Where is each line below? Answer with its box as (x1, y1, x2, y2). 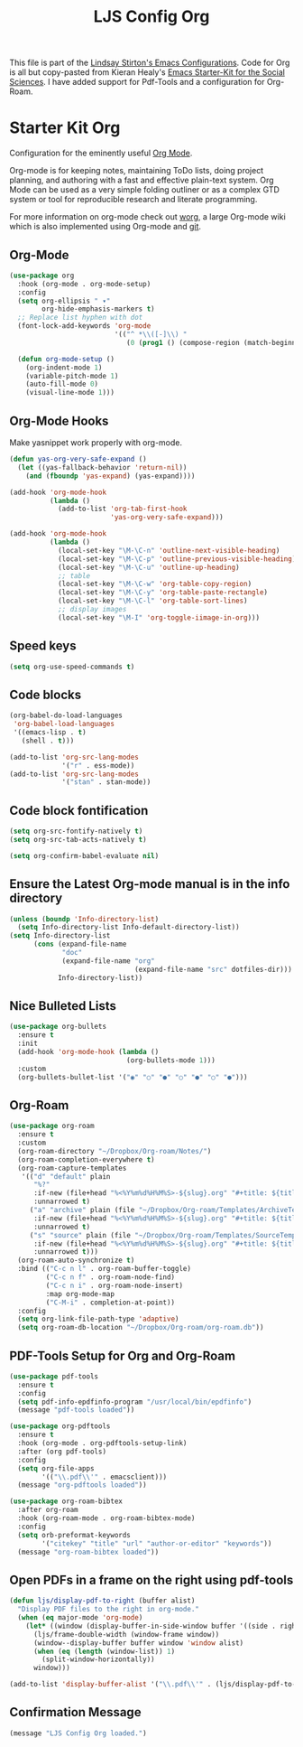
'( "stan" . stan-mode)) (61, 778, 151, 787)
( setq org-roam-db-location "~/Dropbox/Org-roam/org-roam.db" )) (17, 1323, 264, 1332)
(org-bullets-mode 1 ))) (125, 1055, 216, 1065)
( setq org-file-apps (17, 1463, 95, 1473)
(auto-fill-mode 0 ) (25, 379, 99, 389)
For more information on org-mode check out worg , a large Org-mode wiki (9, 211, 286, 222)
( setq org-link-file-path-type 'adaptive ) (17, 1314, 179, 1324)
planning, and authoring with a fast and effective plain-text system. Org (9, 174, 274, 186)
